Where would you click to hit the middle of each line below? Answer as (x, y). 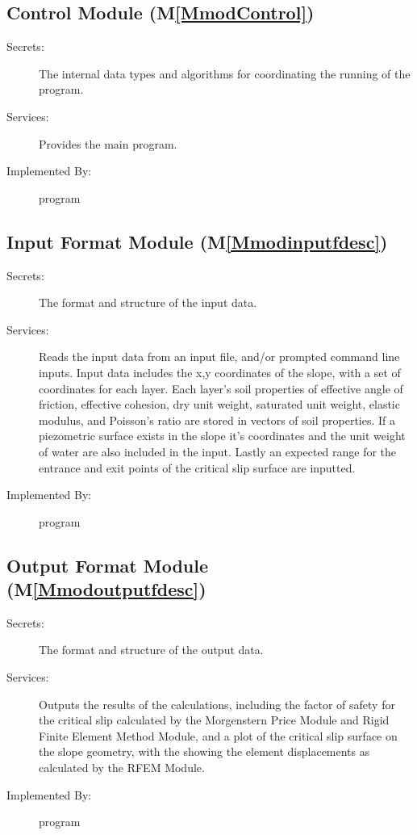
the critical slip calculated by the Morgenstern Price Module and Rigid (214, 720)
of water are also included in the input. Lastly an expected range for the (218, 451)
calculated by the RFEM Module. (122, 768)
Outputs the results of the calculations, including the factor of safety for (217, 704)
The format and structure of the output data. (151, 650)
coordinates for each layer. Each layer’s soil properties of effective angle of (221, 388)
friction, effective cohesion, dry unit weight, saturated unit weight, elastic (219, 404)
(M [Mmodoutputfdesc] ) (106, 589)
